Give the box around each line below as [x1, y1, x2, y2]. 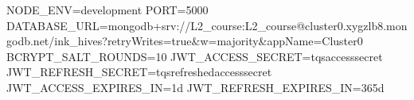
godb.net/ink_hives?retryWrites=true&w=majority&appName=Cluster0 [6, 33, 363, 49]
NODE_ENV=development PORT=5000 [6, 2, 209, 17]
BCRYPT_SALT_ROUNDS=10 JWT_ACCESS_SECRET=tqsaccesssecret [6, 48, 383, 64]
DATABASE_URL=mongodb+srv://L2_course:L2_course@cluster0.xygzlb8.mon [6, 17, 408, 33]
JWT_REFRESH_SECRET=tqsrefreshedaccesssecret [6, 63, 272, 80]
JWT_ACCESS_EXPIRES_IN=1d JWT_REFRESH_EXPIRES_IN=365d [6, 79, 385, 95]
